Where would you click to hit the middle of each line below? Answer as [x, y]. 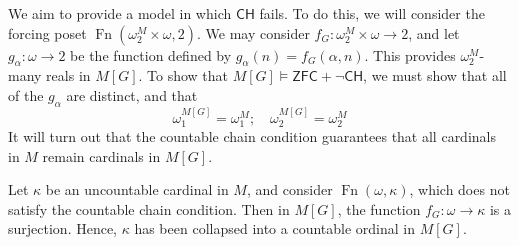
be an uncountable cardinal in [137, 189]
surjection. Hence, [63, 228]
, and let [434, 32]
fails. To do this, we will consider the [372, 13]
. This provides [410, 54]
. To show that [183, 75]
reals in [68, 75]
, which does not [459, 189]
